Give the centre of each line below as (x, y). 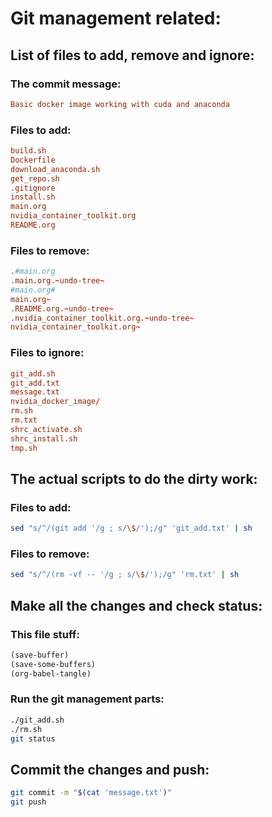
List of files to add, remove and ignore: (132, 55)
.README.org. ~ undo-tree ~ (62, 308)
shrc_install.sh (44, 438)
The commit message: (66, 84)
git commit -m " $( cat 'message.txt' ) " (91, 793)
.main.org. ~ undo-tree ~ (57, 281)
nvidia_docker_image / (55, 402)
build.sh (28, 151)
